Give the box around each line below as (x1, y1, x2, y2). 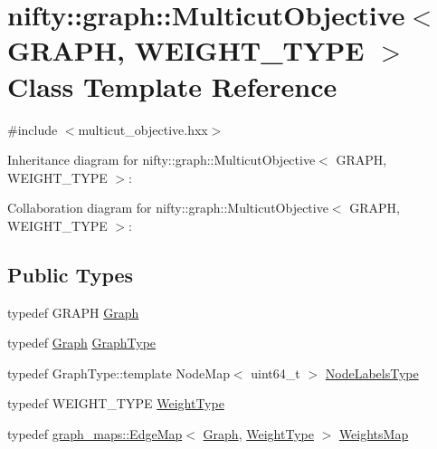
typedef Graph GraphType (7, 333, 157, 352)
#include (7, 119, 58, 139)
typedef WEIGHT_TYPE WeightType (7, 394, 224, 413)
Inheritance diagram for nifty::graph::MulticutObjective (7, 150, 316, 169)
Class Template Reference (7, 67, 337, 104)
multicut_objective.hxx (78, 119, 208, 139)
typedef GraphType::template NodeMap (7, 363, 230, 382)
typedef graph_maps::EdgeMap (7, 425, 183, 444)
